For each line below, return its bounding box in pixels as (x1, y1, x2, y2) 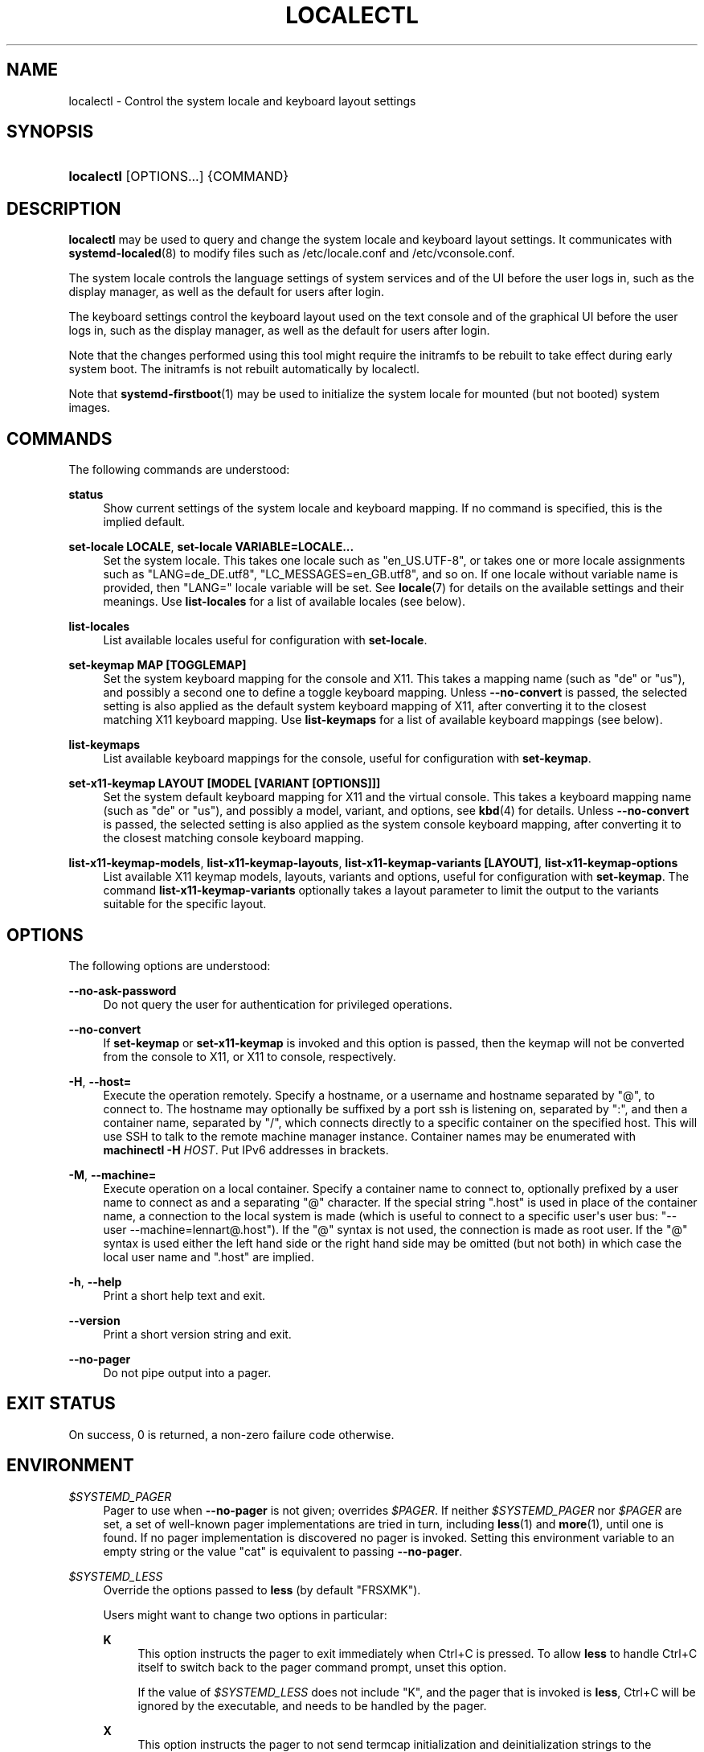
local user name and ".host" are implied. (103, 1249, 314, 1264)
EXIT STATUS (6, 1393, 116, 1414)
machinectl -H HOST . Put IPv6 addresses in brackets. (103, 1142, 389, 1157)
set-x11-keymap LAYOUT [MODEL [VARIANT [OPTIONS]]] (68, 776, 381, 791)
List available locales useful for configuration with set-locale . (103, 633, 428, 648)
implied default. (103, 515, 186, 529)
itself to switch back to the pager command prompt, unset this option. (137, 1659, 507, 1674)
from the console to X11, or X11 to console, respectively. (103, 1049, 396, 1063)
